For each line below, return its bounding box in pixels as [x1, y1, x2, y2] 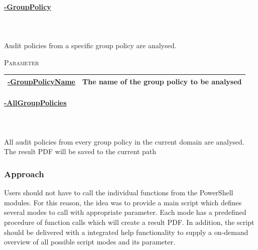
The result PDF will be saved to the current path [4, 146, 157, 157]
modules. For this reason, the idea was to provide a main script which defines [4, 197, 242, 207]
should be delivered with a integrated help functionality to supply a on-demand [4, 226, 248, 237]
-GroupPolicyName [8, 76, 76, 86]
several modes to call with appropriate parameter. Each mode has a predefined [4, 207, 246, 217]
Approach [4, 167, 44, 180]
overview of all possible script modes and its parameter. [4, 236, 175, 247]
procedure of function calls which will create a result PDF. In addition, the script [4, 216, 254, 227]
